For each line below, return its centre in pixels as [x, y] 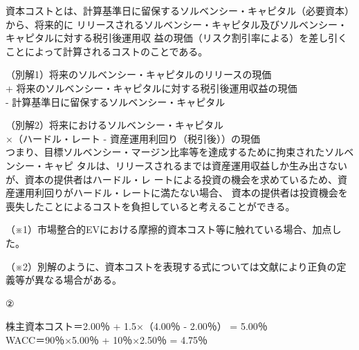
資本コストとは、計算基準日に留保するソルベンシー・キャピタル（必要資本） [180, 10]
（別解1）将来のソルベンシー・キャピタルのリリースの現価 [139, 74]
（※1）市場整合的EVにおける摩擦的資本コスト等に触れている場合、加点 [169, 229]
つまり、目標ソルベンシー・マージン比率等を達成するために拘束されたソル [175, 152]
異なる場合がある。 [78, 280]
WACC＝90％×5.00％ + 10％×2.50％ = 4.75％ [107, 339]
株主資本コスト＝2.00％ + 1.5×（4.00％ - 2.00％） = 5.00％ [137, 326]
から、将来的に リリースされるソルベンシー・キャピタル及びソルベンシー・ [176, 24]
